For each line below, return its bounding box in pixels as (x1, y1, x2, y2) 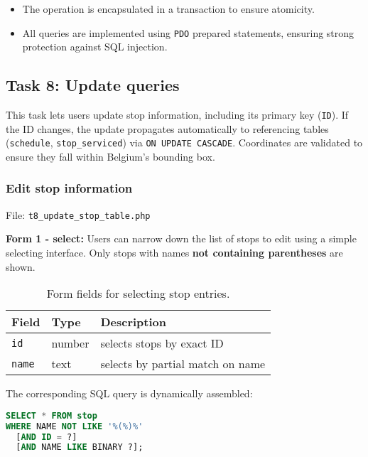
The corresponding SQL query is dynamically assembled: (6, 386, 253, 401)
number (51, 335, 90, 352)
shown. (6, 259, 36, 274)
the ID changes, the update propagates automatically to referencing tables (6, 121, 329, 136)
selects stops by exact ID (100, 335, 224, 352)
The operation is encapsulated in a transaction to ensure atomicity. (22, 1, 315, 16)
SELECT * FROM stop (6, 410, 97, 421)
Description (100, 313, 166, 330)
